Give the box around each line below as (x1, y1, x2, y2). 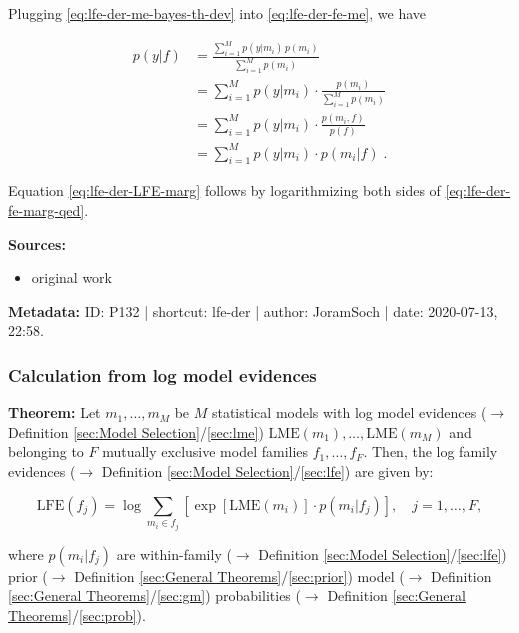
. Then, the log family (363, 441, 498, 462)
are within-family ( (116, 543, 232, 564)
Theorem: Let (8, 402, 101, 423)
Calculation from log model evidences (8, 362, 317, 387)
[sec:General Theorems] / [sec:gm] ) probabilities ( (8, 585, 301, 606)
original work (31, 267, 113, 288)
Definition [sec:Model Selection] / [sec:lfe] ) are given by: (101, 461, 434, 481)
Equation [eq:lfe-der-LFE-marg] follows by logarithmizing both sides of (8, 180, 441, 201)
